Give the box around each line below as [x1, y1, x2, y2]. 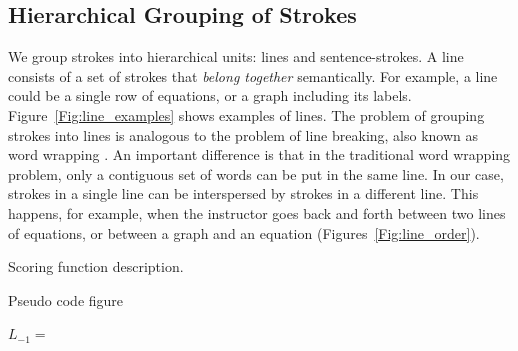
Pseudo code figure [8, 289, 124, 310]
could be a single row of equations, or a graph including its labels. [8, 85, 412, 106]
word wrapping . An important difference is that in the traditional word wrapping [8, 144, 511, 165]
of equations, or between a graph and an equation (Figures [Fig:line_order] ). [8, 222, 480, 243]
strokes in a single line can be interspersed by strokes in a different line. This [8, 183, 479, 204]
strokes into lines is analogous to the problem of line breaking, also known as [8, 124, 479, 145]
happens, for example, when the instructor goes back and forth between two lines [8, 202, 506, 223]
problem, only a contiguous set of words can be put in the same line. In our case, [8, 163, 504, 184]
